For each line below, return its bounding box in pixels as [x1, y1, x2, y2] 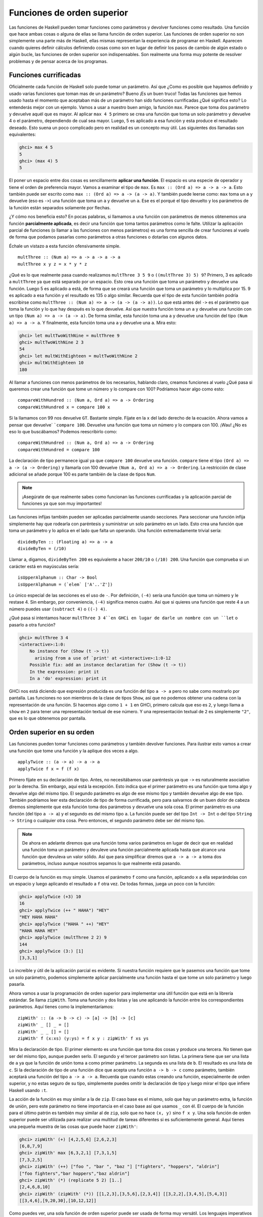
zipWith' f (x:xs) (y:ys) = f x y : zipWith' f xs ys [18, 1035, 149, 1041]
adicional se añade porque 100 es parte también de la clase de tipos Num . [9, 471, 156, 477]
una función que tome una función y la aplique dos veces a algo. [9, 748, 139, 754]
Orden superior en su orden [9, 728, 94, 737]
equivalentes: [9, 131, 36, 137]
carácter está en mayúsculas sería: [9, 563, 79, 569]
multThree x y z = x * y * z [18, 261, 87, 267]
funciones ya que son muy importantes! [22, 500, 102, 506]
